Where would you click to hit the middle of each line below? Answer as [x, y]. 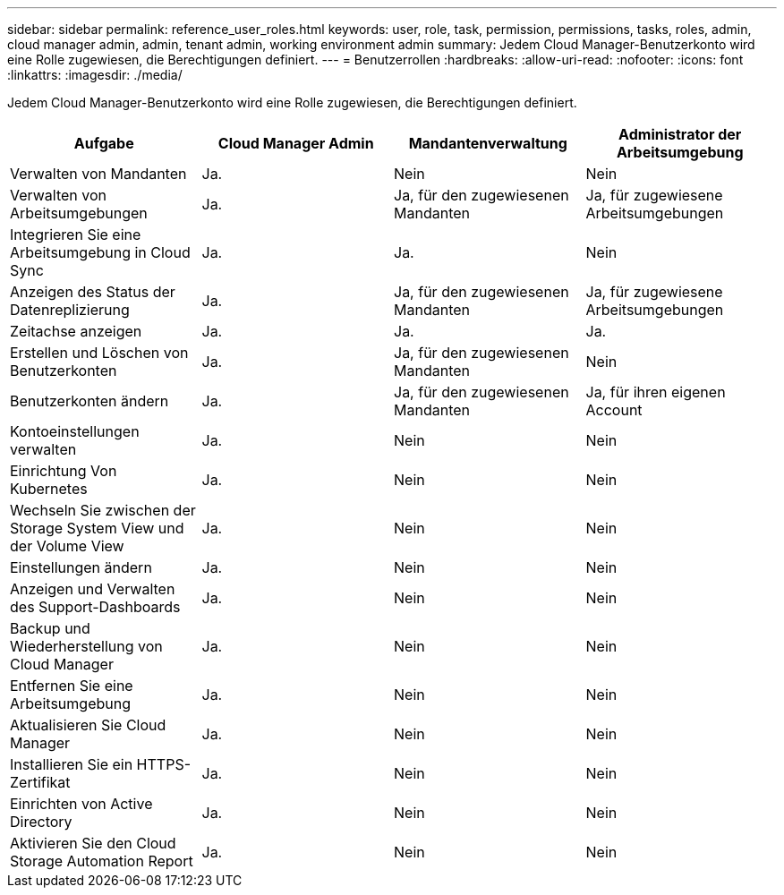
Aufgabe [104, 143]
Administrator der [680, 134]
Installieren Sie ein [72, 764]
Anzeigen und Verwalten [93, 589]
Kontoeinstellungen [75, 431]
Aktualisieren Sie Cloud [88, 725]
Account [614, 410]
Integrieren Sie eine [76, 234]
